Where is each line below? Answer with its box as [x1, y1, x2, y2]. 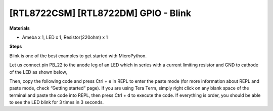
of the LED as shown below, [9, 69, 68, 75]
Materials [9, 25, 30, 31]
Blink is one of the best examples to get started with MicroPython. [9, 53, 147, 59]
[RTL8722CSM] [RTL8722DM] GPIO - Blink [9, 8, 192, 19]
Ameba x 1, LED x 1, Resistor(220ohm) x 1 [22, 34, 108, 40]
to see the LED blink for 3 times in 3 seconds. [9, 99, 104, 105]
